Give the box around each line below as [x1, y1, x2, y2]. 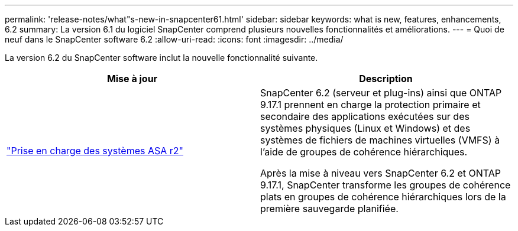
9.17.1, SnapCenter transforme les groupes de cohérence [260, 179, 511, 191]
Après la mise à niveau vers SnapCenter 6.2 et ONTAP [260, 167, 501, 179]
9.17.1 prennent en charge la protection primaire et [260, 99, 481, 110]
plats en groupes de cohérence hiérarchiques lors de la [260, 191, 506, 203]
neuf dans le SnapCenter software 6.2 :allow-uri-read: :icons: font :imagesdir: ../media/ [5, 34, 344, 44]
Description [359, 73, 413, 84]
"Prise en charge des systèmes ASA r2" [7, 145, 183, 157]
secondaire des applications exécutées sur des [260, 110, 470, 122]
